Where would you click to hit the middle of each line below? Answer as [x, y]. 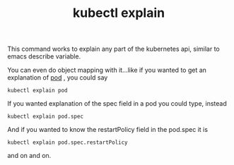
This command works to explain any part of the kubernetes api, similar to [114, 49]
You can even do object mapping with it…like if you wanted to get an [107, 70]
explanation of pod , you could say [58, 78]
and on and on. [29, 156]
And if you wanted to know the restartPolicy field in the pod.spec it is [108, 130]
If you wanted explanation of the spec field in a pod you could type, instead [117, 104]
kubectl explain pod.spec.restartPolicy [68, 142]
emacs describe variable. [44, 56]
